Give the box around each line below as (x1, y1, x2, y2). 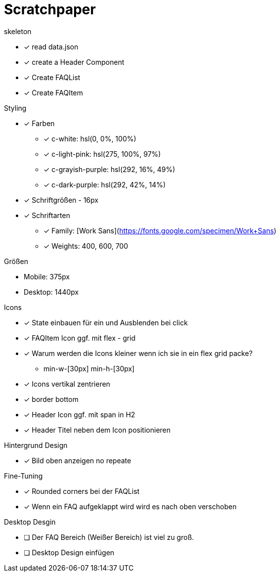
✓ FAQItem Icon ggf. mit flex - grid (24, 333, 136, 342)
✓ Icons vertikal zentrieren (24, 379, 111, 388)
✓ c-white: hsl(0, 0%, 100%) (43, 134, 136, 143)
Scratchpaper (4, 1, 96, 18)
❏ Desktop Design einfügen (24, 548, 115, 557)
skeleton (4, 27, 32, 36)
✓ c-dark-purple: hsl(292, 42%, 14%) (43, 180, 166, 189)
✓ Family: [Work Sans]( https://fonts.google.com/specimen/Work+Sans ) (43, 226, 277, 235)
